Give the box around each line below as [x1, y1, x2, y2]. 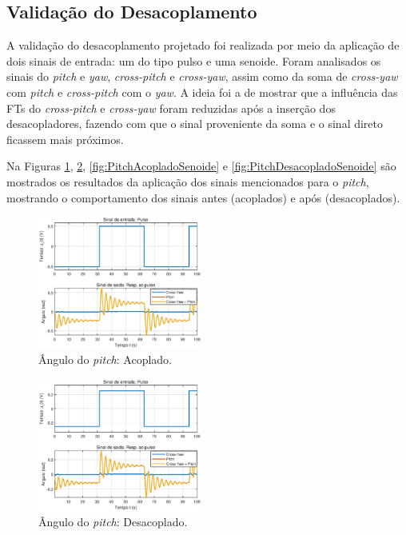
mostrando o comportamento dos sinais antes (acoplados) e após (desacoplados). [6, 189, 400, 206]
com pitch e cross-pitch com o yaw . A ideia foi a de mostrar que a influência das [6, 83, 398, 100]
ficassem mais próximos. [6, 130, 124, 147]
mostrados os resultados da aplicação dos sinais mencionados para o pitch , [6, 173, 369, 190]
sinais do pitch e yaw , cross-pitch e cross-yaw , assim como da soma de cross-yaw [6, 68, 398, 85]
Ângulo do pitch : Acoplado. [38, 351, 173, 368]
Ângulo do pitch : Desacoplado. [38, 513, 188, 530]
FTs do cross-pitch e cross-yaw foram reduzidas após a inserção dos [6, 99, 336, 116]
